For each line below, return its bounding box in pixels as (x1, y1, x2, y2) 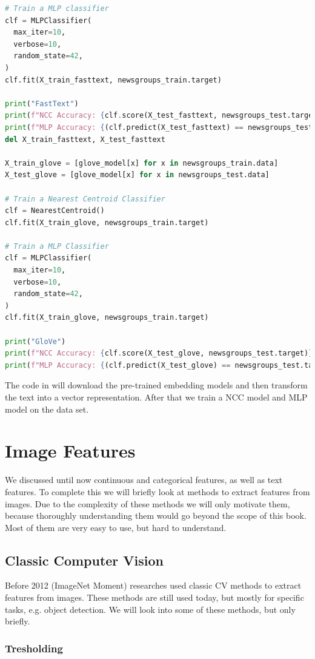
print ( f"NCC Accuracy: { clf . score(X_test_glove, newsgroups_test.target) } (5, 349, 313, 358)
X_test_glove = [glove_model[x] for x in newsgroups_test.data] (5, 171, 270, 180)
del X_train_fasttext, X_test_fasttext (5, 135, 165, 144)
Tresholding (5, 640, 63, 655)
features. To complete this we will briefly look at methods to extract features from (5, 485, 310, 498)
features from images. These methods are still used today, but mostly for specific (5, 591, 304, 604)
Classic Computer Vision (5, 550, 164, 569)
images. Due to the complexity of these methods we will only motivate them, (5, 497, 290, 510)
